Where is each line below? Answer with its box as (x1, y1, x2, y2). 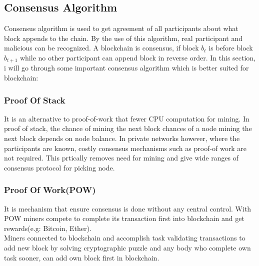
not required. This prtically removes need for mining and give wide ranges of (4, 152, 239, 163)
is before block (208, 42, 253, 53)
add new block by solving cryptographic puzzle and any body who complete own (4, 242, 251, 252)
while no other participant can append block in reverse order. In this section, (19, 52, 256, 62)
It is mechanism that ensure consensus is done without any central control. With (4, 203, 251, 213)
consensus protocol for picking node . (4, 162, 115, 172)
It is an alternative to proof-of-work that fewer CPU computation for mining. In (4, 113, 249, 123)
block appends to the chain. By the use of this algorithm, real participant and (4, 32, 242, 43)
